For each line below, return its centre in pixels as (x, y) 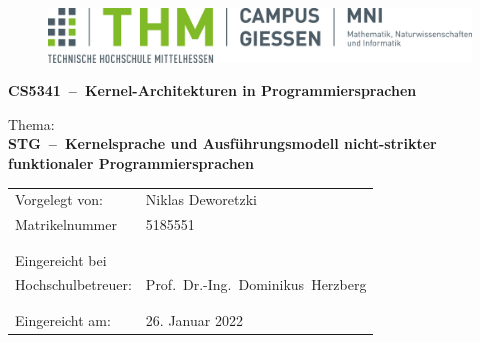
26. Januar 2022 (194, 319)
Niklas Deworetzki (201, 199)
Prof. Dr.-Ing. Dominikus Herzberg (256, 284)
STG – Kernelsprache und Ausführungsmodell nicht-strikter (222, 143)
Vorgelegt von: (59, 199)
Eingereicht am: (63, 319)
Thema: (31, 123)
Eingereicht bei (61, 259)
